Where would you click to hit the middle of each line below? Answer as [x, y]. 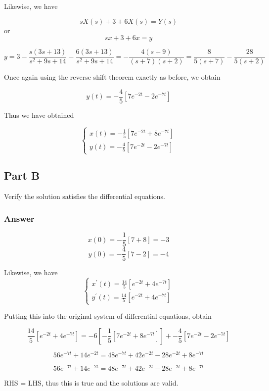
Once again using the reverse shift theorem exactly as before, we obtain [112, 77]
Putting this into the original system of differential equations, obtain [108, 316]
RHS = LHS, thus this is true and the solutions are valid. [91, 383]
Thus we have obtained [39, 115]
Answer [19, 218]
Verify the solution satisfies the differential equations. [85, 196]
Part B [22, 175]
